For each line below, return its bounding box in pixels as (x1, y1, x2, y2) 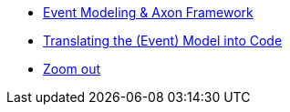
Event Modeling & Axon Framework (43, 5, 254, 20)
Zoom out (43, 61, 101, 76)
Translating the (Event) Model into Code (43, 33, 283, 48)
